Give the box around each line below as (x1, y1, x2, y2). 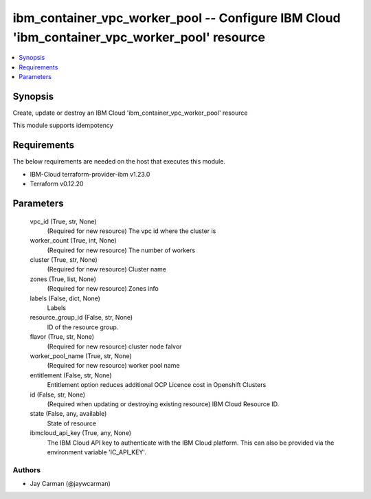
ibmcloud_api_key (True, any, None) (30, 429, 132, 437)
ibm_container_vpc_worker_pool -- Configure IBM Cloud (12, 10, 341, 25)
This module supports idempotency (12, 121, 113, 130)
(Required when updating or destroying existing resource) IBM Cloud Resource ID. (47, 399, 280, 408)
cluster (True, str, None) (30, 256, 98, 264)
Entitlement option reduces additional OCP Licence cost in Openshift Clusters (47, 381, 267, 389)
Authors (12, 465, 41, 474)
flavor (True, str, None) (30, 333, 95, 341)
